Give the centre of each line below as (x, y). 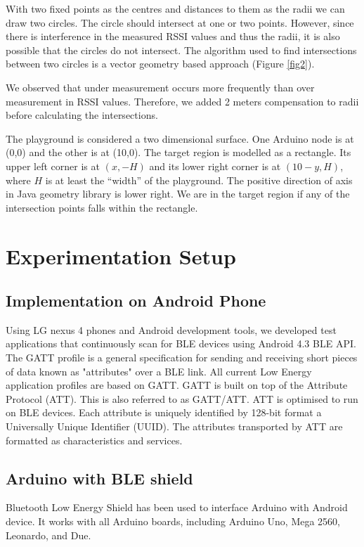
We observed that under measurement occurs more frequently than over (160, 87)
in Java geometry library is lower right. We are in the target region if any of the (178, 194)
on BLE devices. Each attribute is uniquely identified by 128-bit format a (164, 412)
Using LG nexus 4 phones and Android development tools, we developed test (171, 329)
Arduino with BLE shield (99, 478)
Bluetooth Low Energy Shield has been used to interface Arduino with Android (177, 507)
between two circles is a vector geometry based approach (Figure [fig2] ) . (160, 64)
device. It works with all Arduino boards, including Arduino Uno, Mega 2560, (173, 521)
